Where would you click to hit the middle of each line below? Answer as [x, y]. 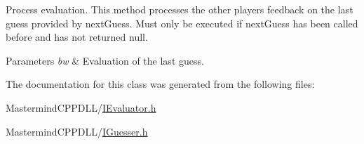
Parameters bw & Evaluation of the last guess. [105, 60]
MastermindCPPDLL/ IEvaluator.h [81, 107]
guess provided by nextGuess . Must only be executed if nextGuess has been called [182, 23]
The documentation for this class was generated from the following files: [160, 84]
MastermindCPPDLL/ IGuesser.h [77, 131]
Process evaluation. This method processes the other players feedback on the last [180, 9]
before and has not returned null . [77, 37]
